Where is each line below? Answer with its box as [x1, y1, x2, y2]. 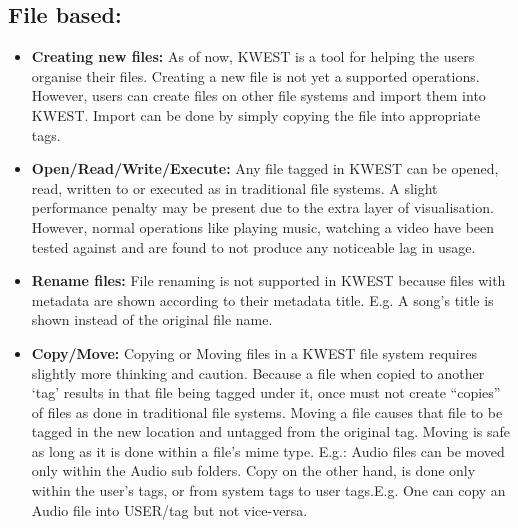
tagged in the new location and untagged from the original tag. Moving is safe [31, 421, 510, 442]
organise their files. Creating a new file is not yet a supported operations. [31, 65, 480, 86]
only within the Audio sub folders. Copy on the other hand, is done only [31, 460, 476, 481]
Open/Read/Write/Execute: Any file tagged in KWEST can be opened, [31, 158, 499, 179]
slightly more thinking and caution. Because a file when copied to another [31, 362, 485, 383]
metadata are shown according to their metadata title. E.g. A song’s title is [31, 289, 494, 310]
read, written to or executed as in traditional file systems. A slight [31, 177, 438, 198]
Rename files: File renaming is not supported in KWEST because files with [31, 270, 506, 291]
